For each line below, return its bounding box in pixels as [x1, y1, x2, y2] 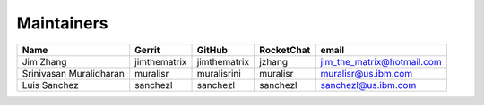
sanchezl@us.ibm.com [320, 78, 417, 91]
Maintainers [16, 13, 108, 33]
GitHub [196, 44, 229, 56]
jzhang [259, 55, 289, 68]
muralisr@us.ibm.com [320, 67, 413, 79]
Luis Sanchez [22, 78, 80, 91]
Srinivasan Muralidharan [22, 67, 125, 79]
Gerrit [134, 44, 160, 56]
